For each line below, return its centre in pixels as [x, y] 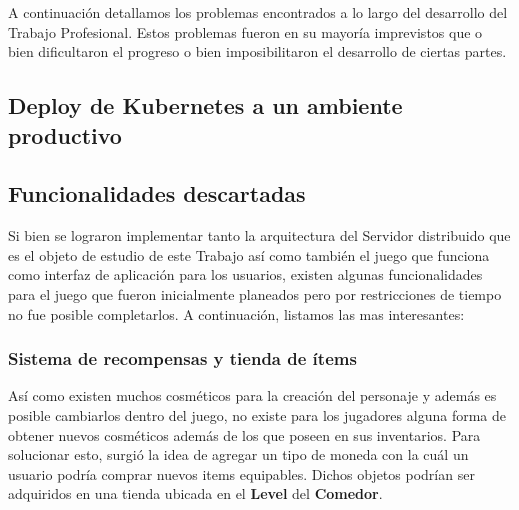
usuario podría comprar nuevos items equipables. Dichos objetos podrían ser [241, 473]
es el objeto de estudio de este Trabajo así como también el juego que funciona [249, 254]
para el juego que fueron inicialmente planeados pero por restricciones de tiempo [255, 293]
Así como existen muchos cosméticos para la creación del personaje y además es [252, 395]
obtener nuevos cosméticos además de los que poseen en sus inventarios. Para [244, 434]
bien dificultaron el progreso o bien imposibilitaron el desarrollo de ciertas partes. [257, 51]
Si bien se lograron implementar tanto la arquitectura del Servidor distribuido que [259, 235]
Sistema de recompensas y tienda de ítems [182, 358]
